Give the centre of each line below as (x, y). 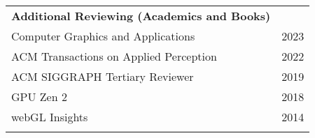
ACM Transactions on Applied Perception (114, 56)
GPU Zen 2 (39, 97)
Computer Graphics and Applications (103, 36)
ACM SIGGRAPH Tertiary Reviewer (103, 76)
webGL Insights (50, 117)
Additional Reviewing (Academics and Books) (141, 16)
